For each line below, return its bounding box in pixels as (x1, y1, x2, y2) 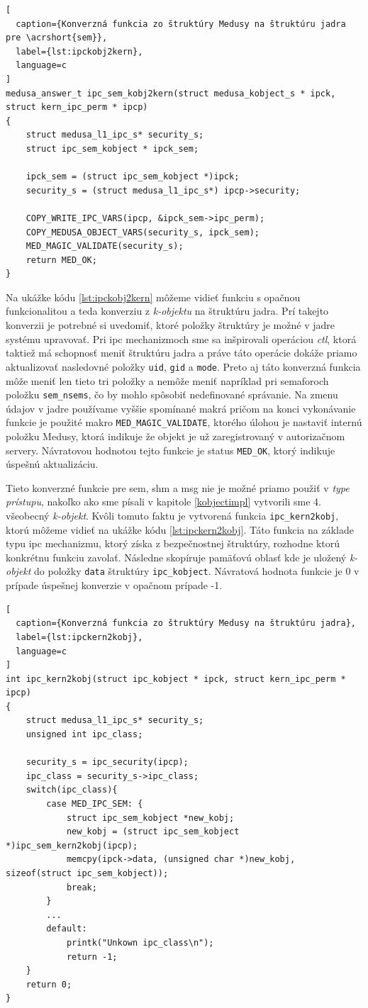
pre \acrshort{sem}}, (6, 33, 108, 43)
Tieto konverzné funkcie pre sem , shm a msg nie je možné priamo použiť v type (6, 480, 350, 495)
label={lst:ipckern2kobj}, (16, 632, 143, 642)
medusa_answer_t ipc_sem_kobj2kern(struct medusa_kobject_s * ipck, (6, 88, 336, 99)
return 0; (26, 979, 72, 990)
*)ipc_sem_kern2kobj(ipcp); (6, 840, 138, 851)
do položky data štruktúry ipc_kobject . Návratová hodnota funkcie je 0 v (34, 564, 359, 578)
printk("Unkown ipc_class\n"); (66, 937, 214, 948)
